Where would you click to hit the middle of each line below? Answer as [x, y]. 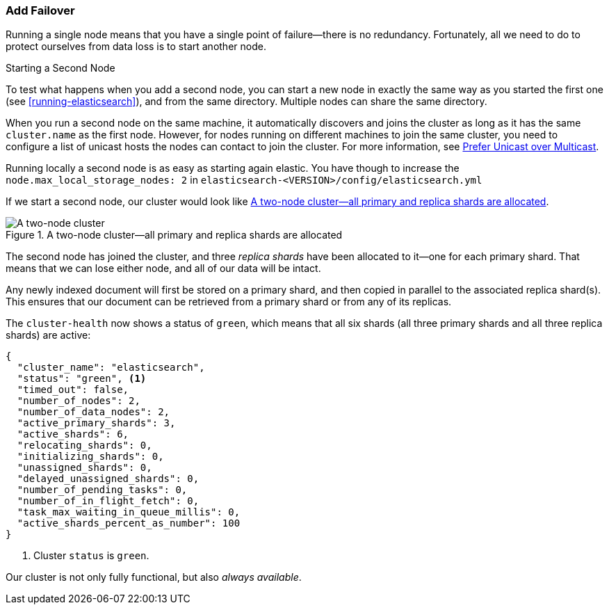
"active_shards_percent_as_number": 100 [129, 523]
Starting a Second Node [60, 68]
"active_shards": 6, [73, 434]
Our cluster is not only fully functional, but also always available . [154, 577]
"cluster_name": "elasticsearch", [111, 368]
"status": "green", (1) [82, 379]
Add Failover [40, 10]
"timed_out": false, [73, 390]
